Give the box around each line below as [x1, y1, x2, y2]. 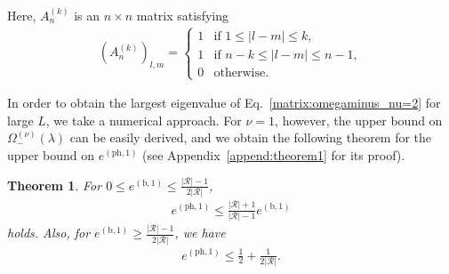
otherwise [213, 66, 266, 79]
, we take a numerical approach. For [45, 110, 242, 129]
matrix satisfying [136, 6, 229, 24]
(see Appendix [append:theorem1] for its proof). [142, 146, 405, 164]
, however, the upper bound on [275, 110, 443, 129]
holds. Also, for [7, 223, 91, 242]
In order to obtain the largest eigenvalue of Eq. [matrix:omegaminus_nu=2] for [7, 93, 441, 112]
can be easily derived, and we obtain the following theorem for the [69, 128, 432, 147]
